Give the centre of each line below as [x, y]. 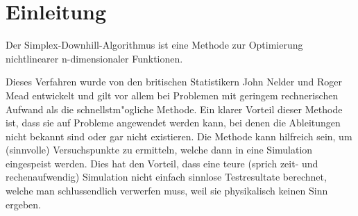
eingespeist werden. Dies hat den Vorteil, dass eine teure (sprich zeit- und [162, 163]
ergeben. [23, 204]
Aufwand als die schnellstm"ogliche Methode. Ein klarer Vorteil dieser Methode [174, 109]
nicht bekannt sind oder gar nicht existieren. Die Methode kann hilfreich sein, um [179, 136]
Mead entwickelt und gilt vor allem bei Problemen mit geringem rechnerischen [172, 95]
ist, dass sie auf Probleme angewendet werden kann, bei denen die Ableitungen [173, 123]
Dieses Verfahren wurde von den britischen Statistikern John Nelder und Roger [174, 82]
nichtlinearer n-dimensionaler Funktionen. [94, 58]
